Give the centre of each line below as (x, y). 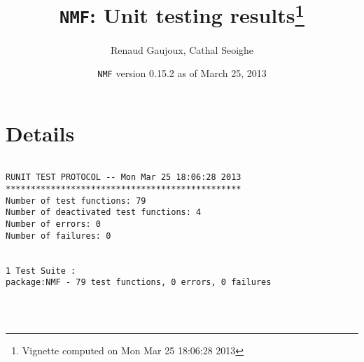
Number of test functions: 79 (76, 201)
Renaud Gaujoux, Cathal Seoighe (182, 49)
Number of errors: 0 (54, 224)
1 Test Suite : (41, 271)
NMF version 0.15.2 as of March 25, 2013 (182, 73)
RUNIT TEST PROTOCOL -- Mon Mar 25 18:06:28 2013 (124, 177)
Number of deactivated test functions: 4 (104, 213)
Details (40, 133)
